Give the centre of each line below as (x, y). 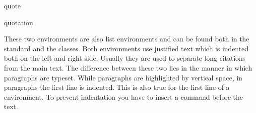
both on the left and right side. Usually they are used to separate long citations (125, 58)
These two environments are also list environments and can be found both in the (127, 39)
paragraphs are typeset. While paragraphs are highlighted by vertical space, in (123, 77)
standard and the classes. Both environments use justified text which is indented (126, 48)
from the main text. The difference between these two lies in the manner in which (128, 67)
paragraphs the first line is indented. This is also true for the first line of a (117, 87)
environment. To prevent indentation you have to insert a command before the (124, 96)
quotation (19, 22)
